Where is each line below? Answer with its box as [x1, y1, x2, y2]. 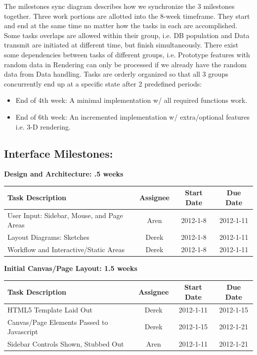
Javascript [7, 326, 38, 337]
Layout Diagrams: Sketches [7, 232, 89, 242]
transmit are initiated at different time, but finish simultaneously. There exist [4, 40, 239, 50]
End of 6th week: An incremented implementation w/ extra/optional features [15, 111, 250, 122]
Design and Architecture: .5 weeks [4, 169, 124, 179]
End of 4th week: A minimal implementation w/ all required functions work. [15, 95, 248, 105]
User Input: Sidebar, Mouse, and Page [7, 210, 123, 220]
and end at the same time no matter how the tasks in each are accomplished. [4, 20, 238, 31]
